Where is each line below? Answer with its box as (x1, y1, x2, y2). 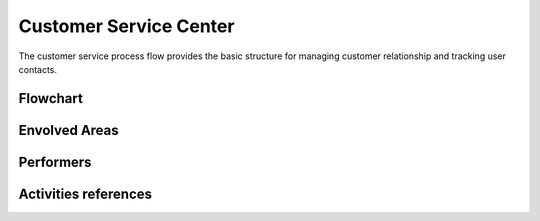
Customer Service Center (18, 15, 235, 37)
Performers (18, 153, 92, 170)
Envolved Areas (18, 121, 119, 139)
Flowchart (18, 90, 84, 107)
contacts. (18, 63, 58, 75)
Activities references (18, 185, 153, 202)
